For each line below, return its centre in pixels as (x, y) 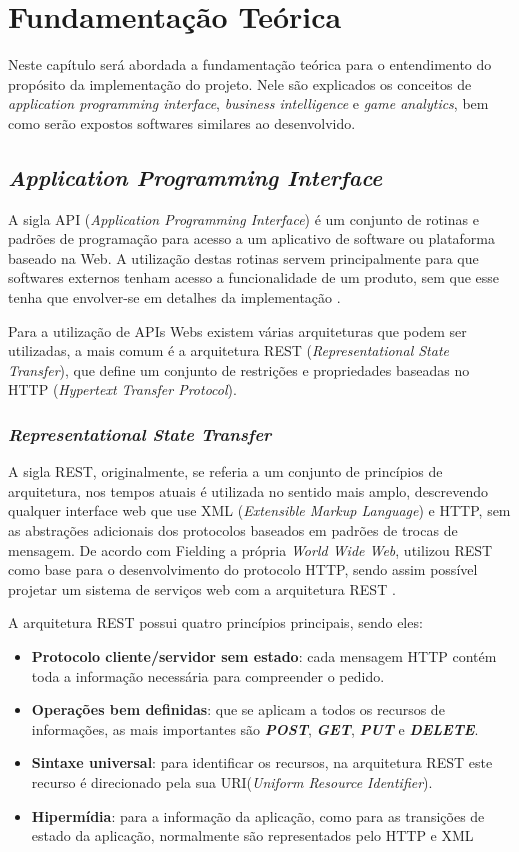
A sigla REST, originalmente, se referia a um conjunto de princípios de (225, 471)
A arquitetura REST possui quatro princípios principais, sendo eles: (215, 622)
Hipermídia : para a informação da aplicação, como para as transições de (258, 815)
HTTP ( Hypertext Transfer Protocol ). (122, 389)
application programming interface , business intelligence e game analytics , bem (248, 103)
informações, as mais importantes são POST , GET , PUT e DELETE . (255, 728)
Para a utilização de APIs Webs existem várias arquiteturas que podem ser (237, 330)
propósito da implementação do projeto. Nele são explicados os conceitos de (240, 83)
